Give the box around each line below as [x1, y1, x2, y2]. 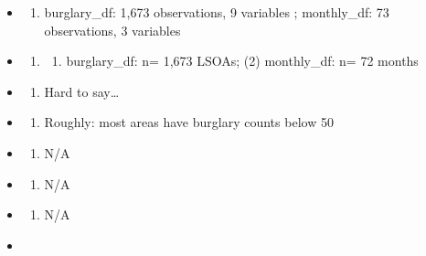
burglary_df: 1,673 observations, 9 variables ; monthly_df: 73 [44, 3, 389, 21]
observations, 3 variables [44, 20, 181, 39]
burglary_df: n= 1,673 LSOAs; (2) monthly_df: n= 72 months [66, 51, 419, 70]
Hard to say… [44, 81, 120, 101]
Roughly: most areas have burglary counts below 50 [44, 112, 334, 132]
